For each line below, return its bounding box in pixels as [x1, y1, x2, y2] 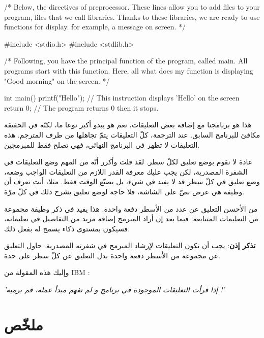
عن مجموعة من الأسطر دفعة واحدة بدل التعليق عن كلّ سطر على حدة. [4, 250, 221, 260]
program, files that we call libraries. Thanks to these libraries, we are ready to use [4, 11, 260, 22]
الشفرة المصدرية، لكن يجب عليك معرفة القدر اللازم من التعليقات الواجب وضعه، [4, 166, 248, 177]
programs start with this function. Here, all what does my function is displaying [4, 65, 253, 76]
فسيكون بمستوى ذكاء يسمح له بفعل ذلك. [4, 223, 130, 233]
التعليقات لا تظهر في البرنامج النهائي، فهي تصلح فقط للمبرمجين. [4, 139, 200, 150]
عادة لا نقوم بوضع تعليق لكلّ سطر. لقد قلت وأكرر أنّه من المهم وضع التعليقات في [4, 156, 253, 167]
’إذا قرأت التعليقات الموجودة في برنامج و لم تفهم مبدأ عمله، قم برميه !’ [4, 284, 225, 295]
